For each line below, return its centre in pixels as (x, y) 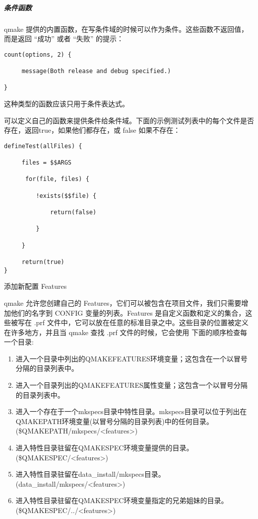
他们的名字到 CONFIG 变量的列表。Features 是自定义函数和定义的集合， (128, 312)
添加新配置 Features (35, 286)
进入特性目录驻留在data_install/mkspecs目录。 (90, 474)
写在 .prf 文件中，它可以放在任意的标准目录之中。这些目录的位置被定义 (133, 322)
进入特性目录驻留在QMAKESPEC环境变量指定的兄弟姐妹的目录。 (122, 500)
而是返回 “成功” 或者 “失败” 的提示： (64, 39)
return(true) (43, 262)
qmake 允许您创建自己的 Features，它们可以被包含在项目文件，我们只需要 (123, 303)
